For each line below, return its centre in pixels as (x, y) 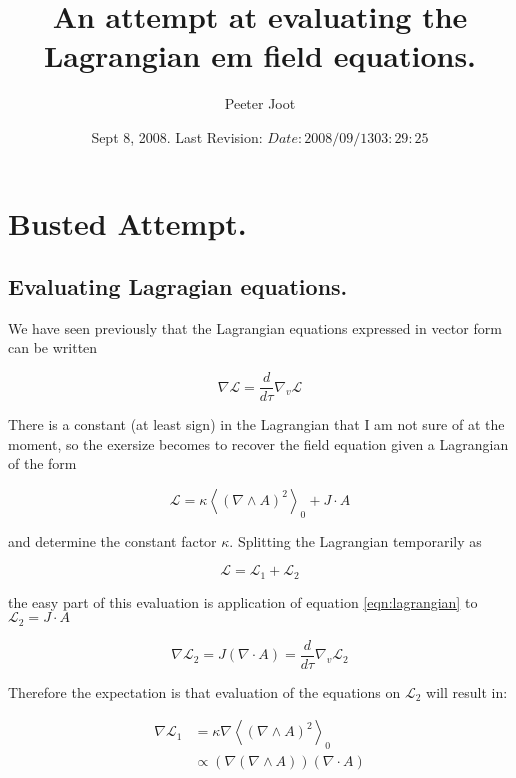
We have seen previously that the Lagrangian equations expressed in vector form (255, 327)
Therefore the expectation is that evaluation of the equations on (204, 691)
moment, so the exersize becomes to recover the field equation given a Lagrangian (258, 443)
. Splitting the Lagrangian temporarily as (355, 540)
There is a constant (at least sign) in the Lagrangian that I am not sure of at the (256, 424)
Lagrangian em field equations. (260, 55)
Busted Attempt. (127, 222)
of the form (42, 463)
